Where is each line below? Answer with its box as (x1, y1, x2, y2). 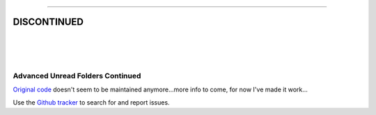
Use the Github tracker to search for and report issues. (13, 98, 170, 107)
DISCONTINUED (13, 16, 84, 28)
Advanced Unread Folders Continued (13, 71, 141, 81)
